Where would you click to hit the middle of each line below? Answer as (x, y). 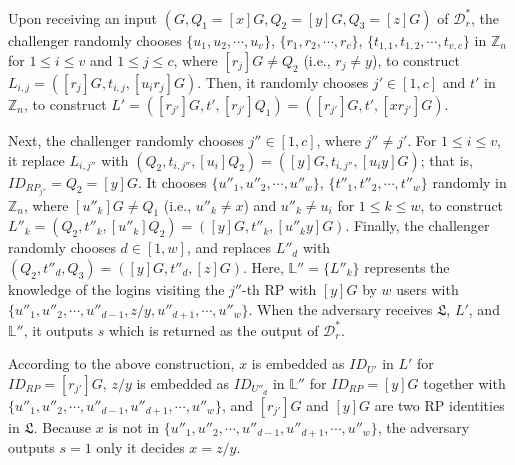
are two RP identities (439, 404)
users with (427, 289)
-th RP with (279, 289)
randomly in (469, 181)
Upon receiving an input (83, 17)
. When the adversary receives (340, 308)
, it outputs (58, 329)
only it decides (140, 447)
